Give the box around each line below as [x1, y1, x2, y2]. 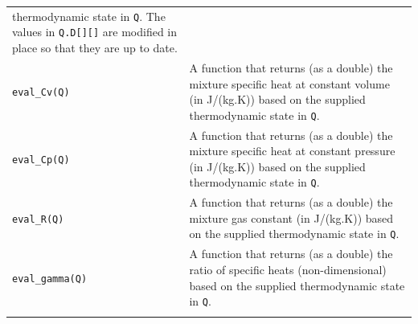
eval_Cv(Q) [12, 87, 70, 99]
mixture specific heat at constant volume [189, 75, 390, 92]
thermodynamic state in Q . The [12, 7, 166, 24]
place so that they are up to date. [12, 39, 178, 56]
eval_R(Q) [12, 213, 64, 225]
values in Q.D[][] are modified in [12, 23, 178, 40]
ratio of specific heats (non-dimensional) [189, 260, 387, 277]
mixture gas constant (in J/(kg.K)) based [189, 209, 394, 226]
